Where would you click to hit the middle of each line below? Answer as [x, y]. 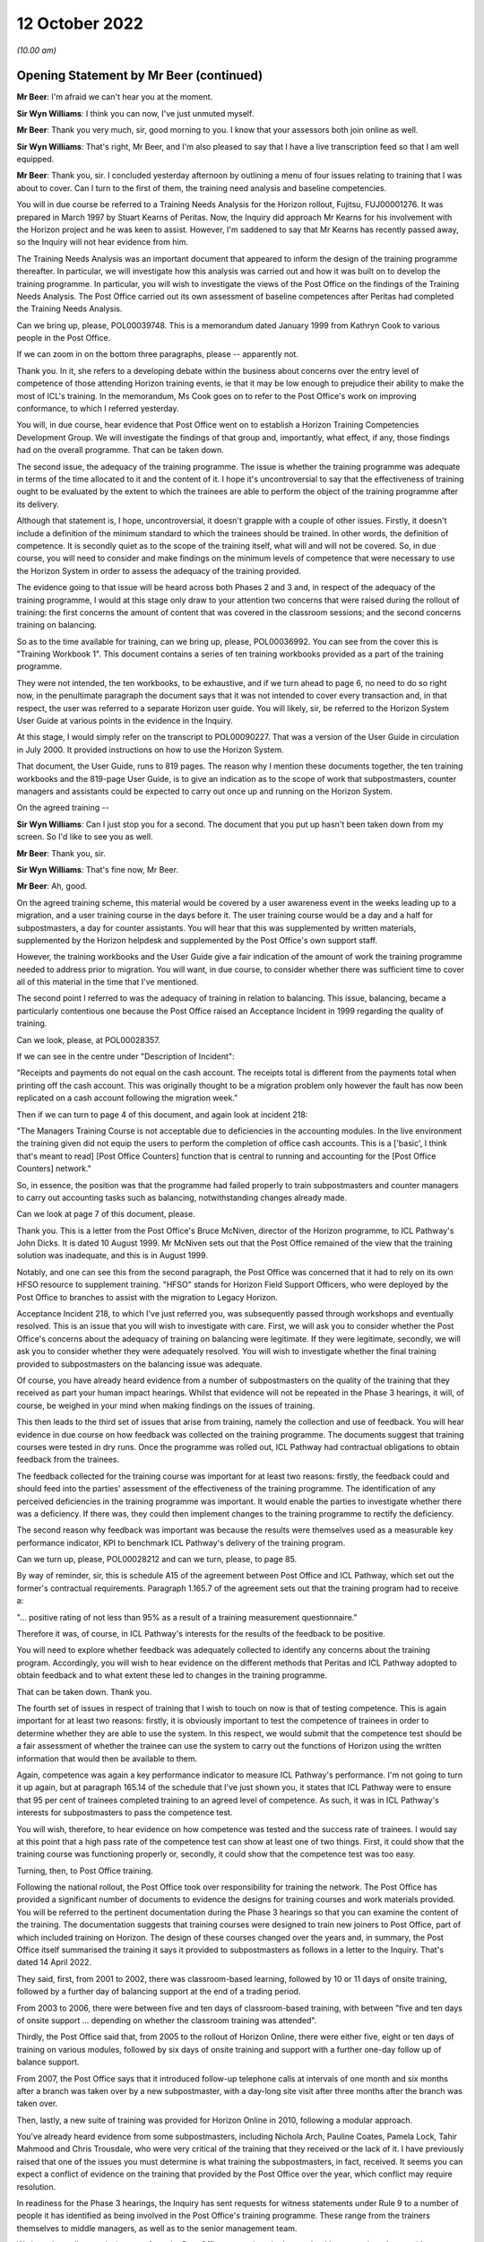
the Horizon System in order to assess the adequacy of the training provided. [159, 570]
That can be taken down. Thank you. [84, 1691]
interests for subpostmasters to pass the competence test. [125, 1812]
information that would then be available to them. [107, 1759]
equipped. [35, 159]
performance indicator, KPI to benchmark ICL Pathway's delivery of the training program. [181, 1542]
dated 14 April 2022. [54, 1962]
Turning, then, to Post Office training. [85, 1871]
